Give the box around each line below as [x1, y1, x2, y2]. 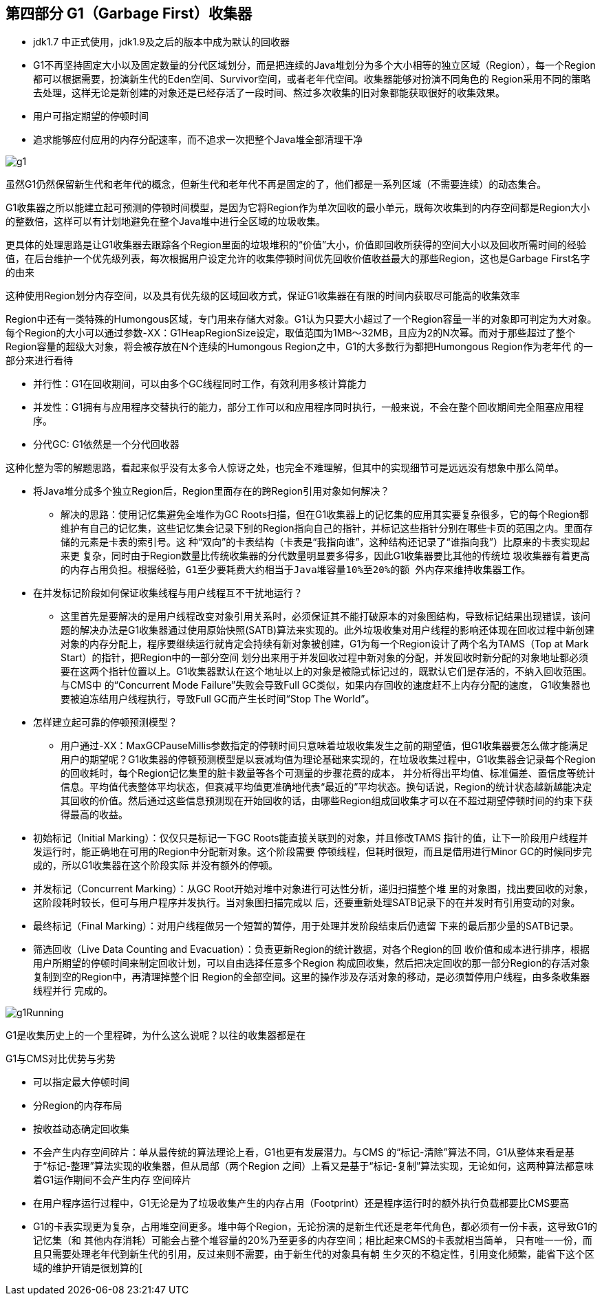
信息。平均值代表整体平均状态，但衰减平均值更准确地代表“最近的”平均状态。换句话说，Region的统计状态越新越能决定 [61, 781, 592, 793]
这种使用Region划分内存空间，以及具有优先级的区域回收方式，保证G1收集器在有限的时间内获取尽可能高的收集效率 [6, 290, 520, 302]
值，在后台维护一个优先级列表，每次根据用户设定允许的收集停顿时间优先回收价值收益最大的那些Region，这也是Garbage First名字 [6, 252, 590, 265]
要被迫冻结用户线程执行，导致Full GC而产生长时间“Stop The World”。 [61, 693, 375, 705]
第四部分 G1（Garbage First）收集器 [6, 5, 252, 22]
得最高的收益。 [61, 808, 128, 821]
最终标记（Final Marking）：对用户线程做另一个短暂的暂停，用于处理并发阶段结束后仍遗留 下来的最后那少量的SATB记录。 [33, 920, 579, 932]
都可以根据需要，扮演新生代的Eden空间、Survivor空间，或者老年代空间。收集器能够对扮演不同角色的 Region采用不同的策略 [33, 73, 591, 85]
